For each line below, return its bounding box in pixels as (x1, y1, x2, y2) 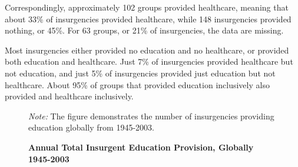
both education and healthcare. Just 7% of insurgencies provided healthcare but (5, 55, 293, 68)
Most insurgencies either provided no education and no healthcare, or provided (5, 44, 289, 56)
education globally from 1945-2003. (28, 121, 154, 133)
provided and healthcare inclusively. (5, 90, 134, 102)
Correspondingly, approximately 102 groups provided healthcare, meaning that (5, 1, 289, 13)
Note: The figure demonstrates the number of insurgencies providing (28, 109, 274, 122)
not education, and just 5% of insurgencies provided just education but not (5, 66, 276, 79)
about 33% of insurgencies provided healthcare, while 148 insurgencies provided (5, 12, 292, 25)
